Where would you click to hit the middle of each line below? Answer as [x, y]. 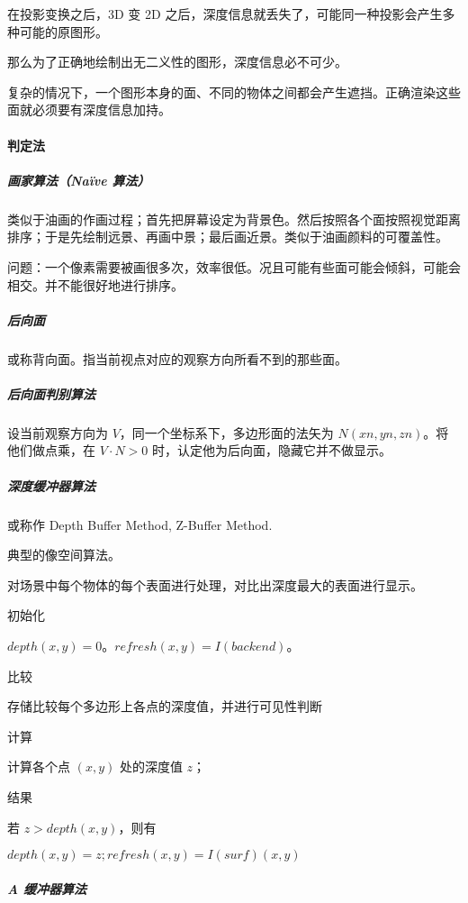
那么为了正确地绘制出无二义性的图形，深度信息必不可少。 [177, 62]
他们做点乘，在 [51, 450]
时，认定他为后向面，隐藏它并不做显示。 [271, 450]
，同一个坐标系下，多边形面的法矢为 [226, 432]
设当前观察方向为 [58, 432]
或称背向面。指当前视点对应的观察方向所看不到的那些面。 [177, 358]
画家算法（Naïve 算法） [79, 180]
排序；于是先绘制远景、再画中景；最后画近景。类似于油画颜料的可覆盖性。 [228, 237]
